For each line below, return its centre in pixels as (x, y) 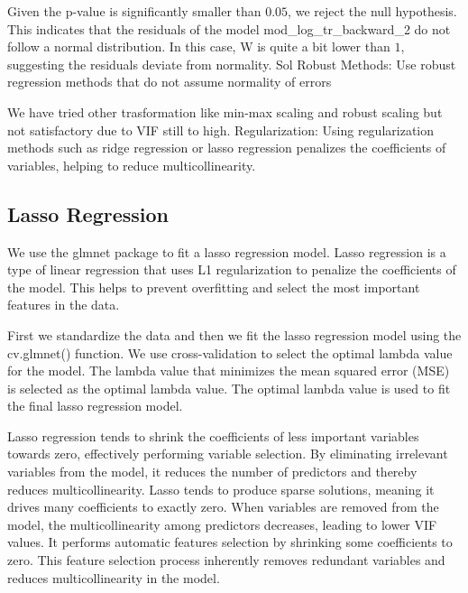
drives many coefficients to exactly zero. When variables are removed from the (223, 507)
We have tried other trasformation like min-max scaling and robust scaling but (225, 111)
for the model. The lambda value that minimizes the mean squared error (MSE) (229, 371)
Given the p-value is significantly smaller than (134, 11)
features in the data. (64, 305)
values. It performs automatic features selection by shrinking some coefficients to (230, 542)
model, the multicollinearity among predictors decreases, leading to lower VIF (222, 524)
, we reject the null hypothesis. (372, 11)
